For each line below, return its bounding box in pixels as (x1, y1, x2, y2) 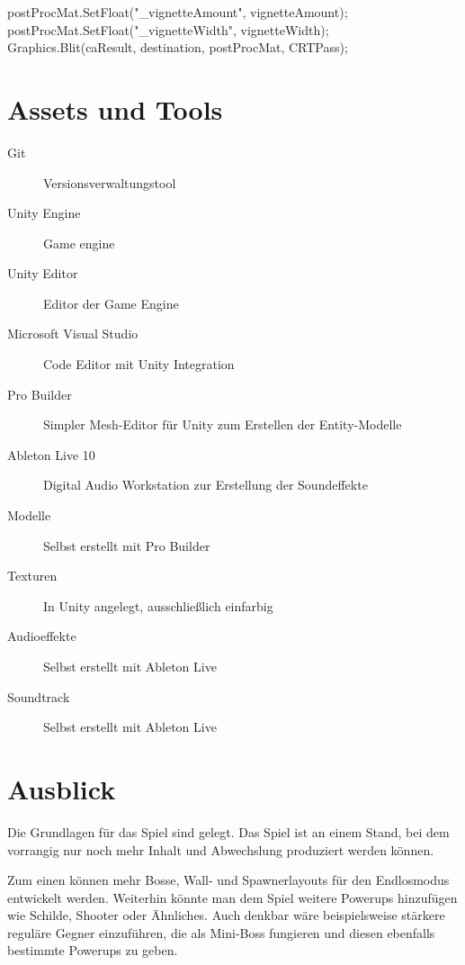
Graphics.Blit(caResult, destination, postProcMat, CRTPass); (7, 38, 348, 57)
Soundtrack (7, 687, 70, 706)
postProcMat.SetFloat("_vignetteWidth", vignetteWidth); (7, 20, 329, 39)
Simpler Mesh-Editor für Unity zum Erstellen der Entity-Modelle (43, 415, 402, 434)
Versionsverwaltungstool (43, 173, 176, 192)
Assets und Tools (7, 90, 223, 127)
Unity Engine (7, 203, 81, 222)
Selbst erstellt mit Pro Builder (43, 536, 210, 555)
